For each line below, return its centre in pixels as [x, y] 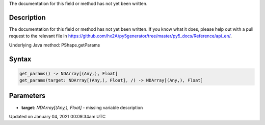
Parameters [27, 96]
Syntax [20, 59]
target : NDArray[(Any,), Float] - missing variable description [82, 107]
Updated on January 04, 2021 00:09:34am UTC [57, 116]
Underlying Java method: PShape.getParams [54, 45]
